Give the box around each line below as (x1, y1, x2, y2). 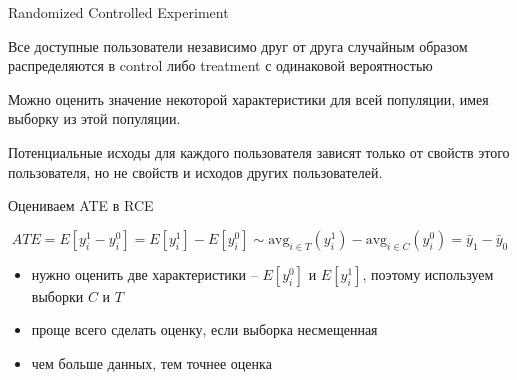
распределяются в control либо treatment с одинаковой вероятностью (8, 55, 433, 76)
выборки (31, 285, 84, 306)
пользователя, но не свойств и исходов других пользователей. (8, 161, 383, 182)
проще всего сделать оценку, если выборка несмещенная (31, 319, 378, 340)
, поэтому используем (362, 263, 494, 284)
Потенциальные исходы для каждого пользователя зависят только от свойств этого (8, 141, 510, 162)
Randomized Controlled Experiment (8, 2, 229, 22)
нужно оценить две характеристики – (31, 263, 258, 284)
